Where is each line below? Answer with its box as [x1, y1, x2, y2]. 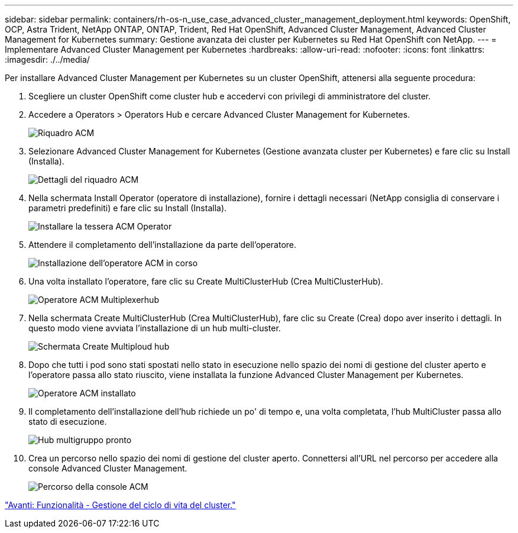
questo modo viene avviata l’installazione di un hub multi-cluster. [28, 323, 281, 333]
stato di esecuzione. [28, 416, 107, 427]
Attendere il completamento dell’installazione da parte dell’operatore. [28, 240, 297, 250]
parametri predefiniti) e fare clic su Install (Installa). [28, 203, 227, 213]
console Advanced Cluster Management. [28, 463, 187, 473]
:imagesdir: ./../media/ [5, 54, 90, 64]
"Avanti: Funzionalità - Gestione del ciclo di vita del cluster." [5, 500, 236, 510]
